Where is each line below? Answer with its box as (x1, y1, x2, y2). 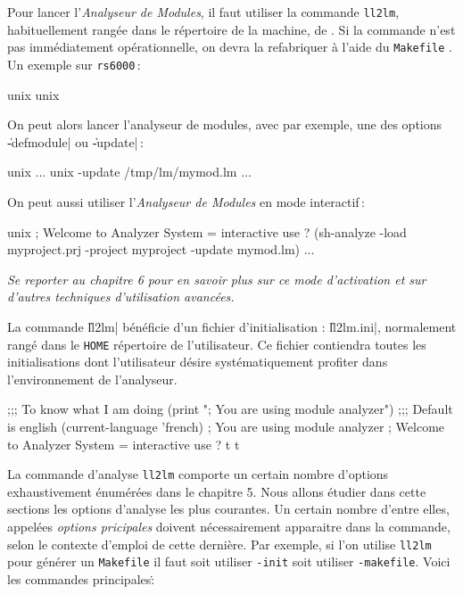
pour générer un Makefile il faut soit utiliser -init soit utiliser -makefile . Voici (7, 552, 451, 571)
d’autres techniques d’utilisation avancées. (7, 287, 235, 306)
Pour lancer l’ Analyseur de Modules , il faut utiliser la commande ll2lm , (7, 3, 400, 21)
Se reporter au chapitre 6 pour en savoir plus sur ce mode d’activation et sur (7, 269, 426, 288)
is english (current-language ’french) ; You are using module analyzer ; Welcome (7, 417, 445, 435)
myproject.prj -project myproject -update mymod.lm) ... (7, 240, 315, 259)
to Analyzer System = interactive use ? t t (7, 434, 240, 453)
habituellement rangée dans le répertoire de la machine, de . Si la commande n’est (7, 20, 456, 38)
